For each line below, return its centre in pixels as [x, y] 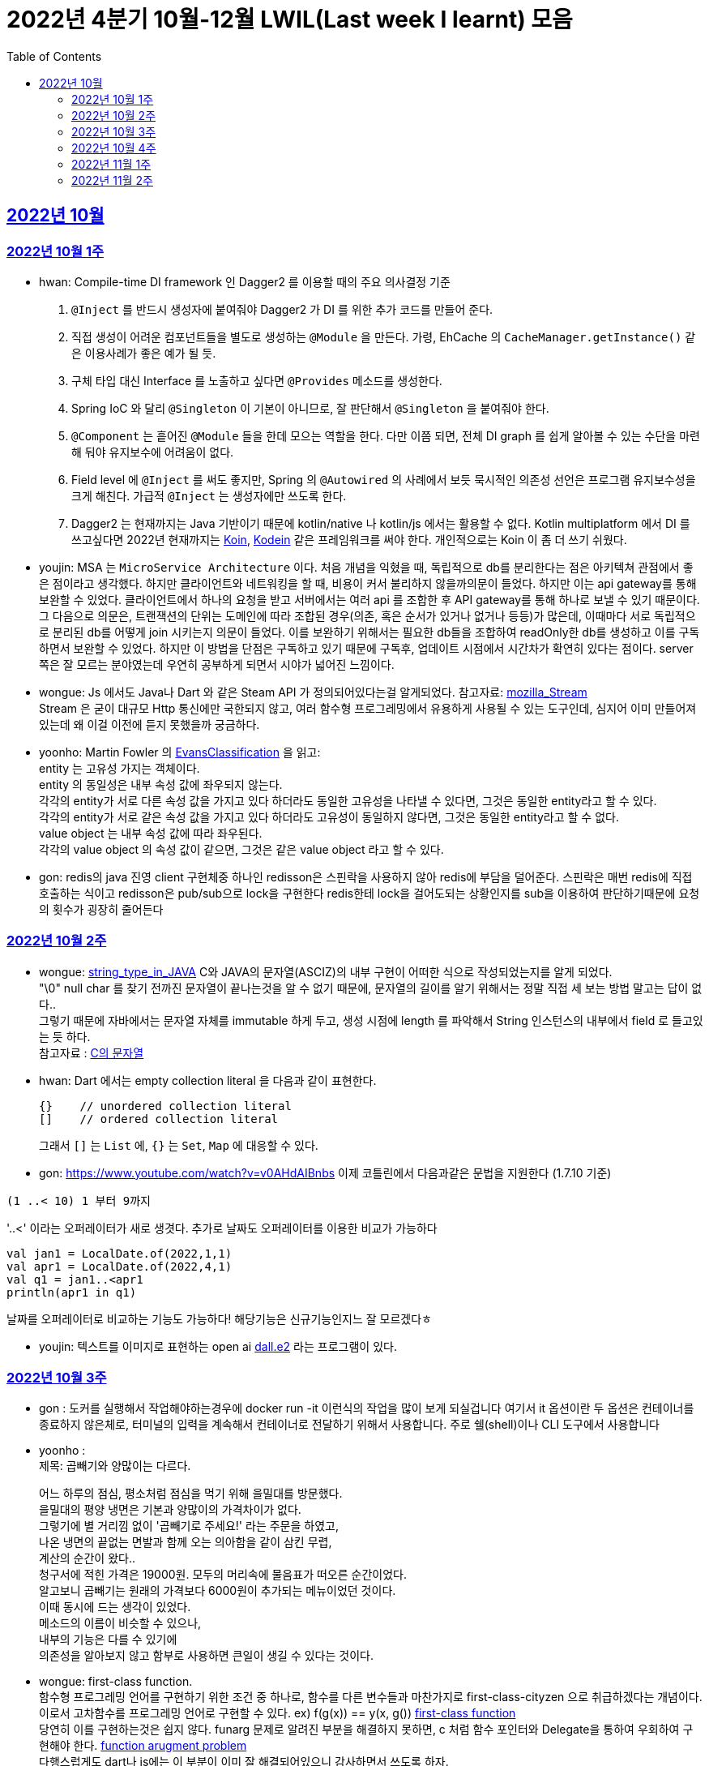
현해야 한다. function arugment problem [143, 1746]
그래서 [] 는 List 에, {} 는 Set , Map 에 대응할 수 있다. [179, 1145]
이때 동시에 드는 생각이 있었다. [115, 1607]
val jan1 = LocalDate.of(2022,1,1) [120, 1253]
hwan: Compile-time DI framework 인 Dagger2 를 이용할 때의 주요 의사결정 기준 [245, 281]
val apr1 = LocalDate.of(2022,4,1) [120, 1266]
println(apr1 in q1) [72, 1292]
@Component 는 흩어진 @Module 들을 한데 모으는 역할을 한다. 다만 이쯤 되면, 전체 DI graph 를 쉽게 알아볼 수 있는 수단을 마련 [386, 435]
